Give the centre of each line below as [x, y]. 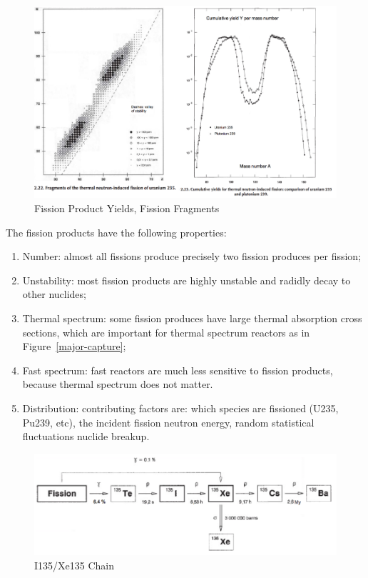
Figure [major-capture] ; [74, 346]
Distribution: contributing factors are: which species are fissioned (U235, [180, 408]
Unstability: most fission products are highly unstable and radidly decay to [186, 280]
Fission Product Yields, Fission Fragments [127, 208]
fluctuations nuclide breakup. [86, 436]
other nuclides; [54, 294]
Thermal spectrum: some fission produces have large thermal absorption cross [192, 318]
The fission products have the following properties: [116, 232]
